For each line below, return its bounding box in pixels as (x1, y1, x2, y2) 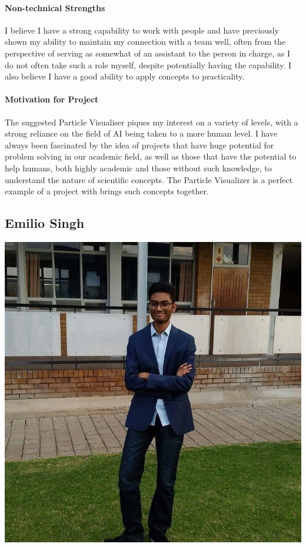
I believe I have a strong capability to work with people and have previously (5, 24, 280, 36)
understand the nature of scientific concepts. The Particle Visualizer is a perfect (5, 173, 293, 185)
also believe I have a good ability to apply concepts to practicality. (5, 70, 245, 82)
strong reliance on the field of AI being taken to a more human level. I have (5, 127, 278, 140)
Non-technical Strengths (5, 1, 105, 14)
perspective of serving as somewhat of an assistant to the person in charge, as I (5, 47, 290, 59)
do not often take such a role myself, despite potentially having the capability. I (5, 58, 292, 71)
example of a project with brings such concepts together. (5, 185, 209, 197)
